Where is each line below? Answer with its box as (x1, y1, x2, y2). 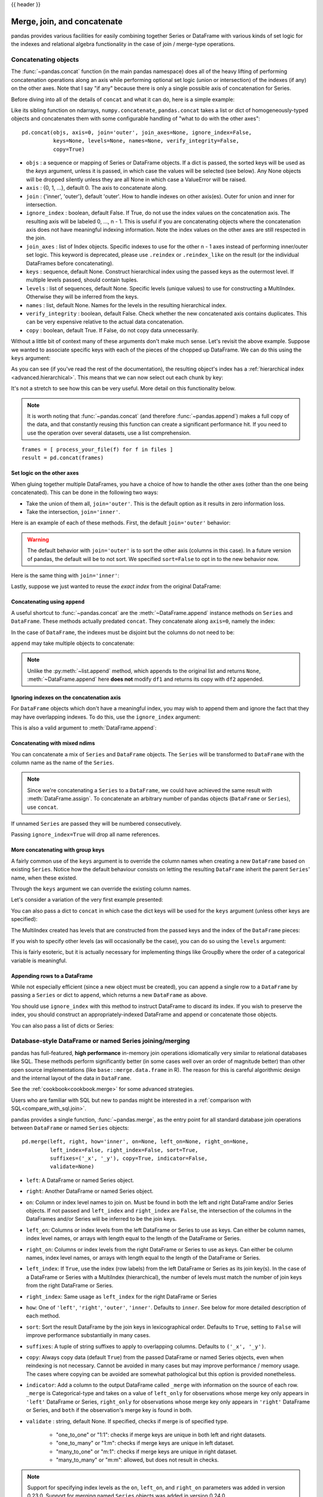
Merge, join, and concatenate (11, 16, 123, 26)
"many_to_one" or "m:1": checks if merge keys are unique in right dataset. (56, 1448, 237, 1455)
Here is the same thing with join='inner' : (11, 572, 120, 579)
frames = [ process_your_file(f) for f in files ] (22, 446, 173, 453)
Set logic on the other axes (11, 469, 79, 477)
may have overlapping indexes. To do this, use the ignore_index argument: (11, 713, 200, 720)
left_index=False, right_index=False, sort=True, (50, 1147, 199, 1153)
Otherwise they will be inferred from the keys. (26, 293, 139, 301)
